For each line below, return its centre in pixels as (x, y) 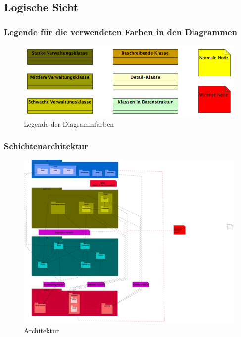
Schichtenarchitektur (46, 146)
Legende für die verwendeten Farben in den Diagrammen (120, 31)
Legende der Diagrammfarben (69, 124)
